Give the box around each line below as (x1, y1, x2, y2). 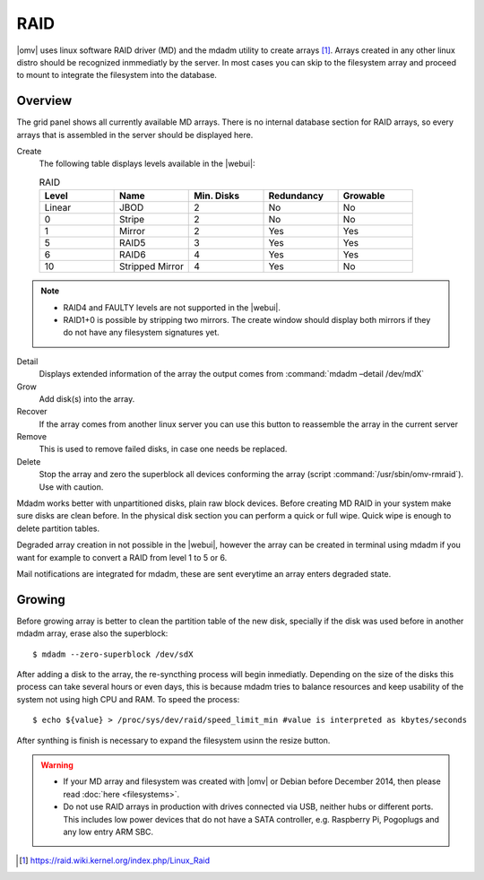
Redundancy (268, 189, 324, 202)
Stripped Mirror (118, 260, 184, 273)
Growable (342, 189, 385, 202)
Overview (16, 93, 73, 109)
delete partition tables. (16, 523, 100, 534)
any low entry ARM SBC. (63, 826, 154, 837)
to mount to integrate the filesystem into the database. (16, 70, 217, 81)
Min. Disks (194, 189, 240, 202)
